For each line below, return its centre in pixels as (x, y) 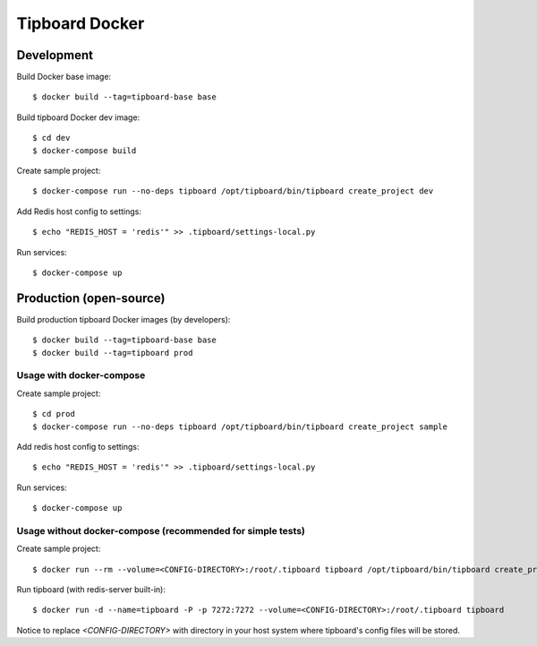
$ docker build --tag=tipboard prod (113, 353)
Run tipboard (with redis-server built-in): (91, 590)
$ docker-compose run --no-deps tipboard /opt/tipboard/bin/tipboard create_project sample (240, 426)
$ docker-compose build (85, 151)
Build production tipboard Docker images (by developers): (124, 319)
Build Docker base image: (64, 77)
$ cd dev (51, 138)
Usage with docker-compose (81, 375)
